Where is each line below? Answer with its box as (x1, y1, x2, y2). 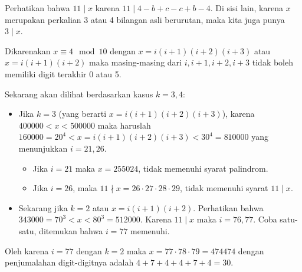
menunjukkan (18, 142, 68, 154)
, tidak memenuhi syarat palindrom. (138, 162, 268, 174)
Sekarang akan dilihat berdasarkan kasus (5, 87, 153, 100)
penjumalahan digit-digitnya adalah (5, 256, 134, 268)
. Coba (253, 213, 277, 225)
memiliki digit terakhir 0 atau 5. (5, 67, 122, 80)
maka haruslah (97, 119, 151, 131)
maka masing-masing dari (89, 56, 182, 68)
